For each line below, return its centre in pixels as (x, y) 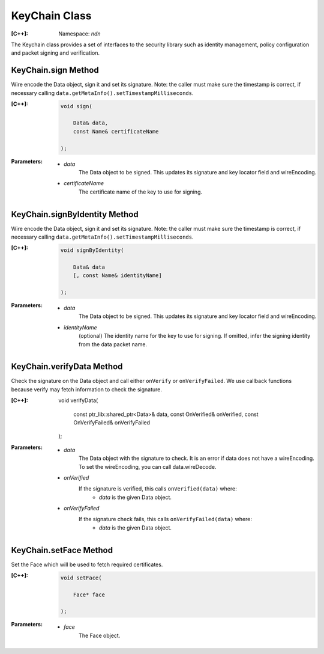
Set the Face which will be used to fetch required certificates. (87, 564)
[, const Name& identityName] (117, 276)
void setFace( (81, 578)
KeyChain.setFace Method (62, 550)
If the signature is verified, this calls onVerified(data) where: (158, 489)
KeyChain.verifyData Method (67, 367)
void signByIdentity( (92, 250)
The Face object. (100, 635)
